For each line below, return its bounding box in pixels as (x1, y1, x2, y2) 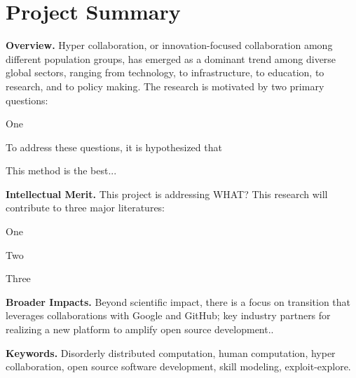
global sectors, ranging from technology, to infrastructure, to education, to (6, 65, 324, 80)
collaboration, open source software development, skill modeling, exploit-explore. (6, 359, 351, 374)
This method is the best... (6, 163, 117, 178)
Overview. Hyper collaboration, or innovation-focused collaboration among (6, 38, 333, 52)
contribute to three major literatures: (6, 200, 165, 215)
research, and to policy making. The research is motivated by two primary (6, 78, 324, 93)
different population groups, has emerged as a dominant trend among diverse (6, 51, 336, 66)
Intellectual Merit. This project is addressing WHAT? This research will (6, 186, 328, 201)
